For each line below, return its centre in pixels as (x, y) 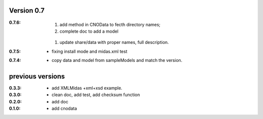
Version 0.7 (27, 10)
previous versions (37, 76)
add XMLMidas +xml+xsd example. (87, 88)
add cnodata (65, 109)
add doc (60, 101)
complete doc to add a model (89, 31)
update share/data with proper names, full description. (114, 42)
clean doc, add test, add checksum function (96, 95)
